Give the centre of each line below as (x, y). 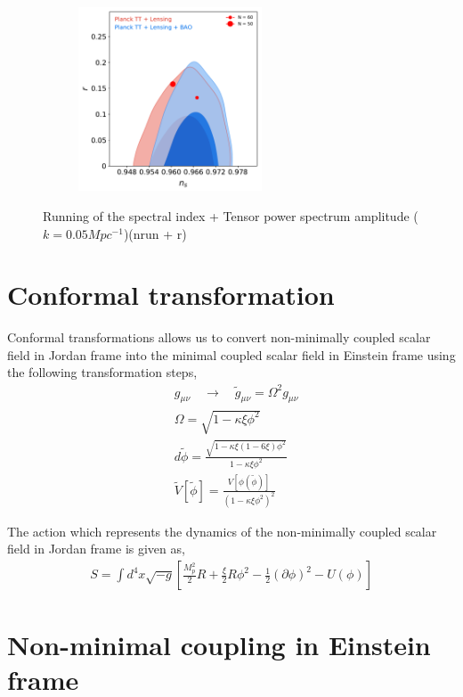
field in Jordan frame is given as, (96, 549)
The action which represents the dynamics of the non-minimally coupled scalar (222, 531)
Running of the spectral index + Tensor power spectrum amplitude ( (231, 215)
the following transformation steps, (102, 372)
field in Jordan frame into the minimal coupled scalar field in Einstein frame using (231, 354)
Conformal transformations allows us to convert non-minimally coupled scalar (219, 337)
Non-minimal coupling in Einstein (219, 645)
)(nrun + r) (155, 233)
